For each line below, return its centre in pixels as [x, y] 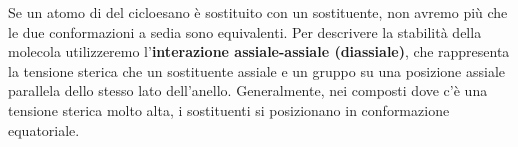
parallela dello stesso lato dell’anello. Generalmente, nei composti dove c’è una [248, 90]
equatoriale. [44, 129]
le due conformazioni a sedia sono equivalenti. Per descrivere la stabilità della [245, 31]
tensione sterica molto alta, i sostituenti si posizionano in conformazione [229, 109]
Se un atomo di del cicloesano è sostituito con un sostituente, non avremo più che [258, 12]
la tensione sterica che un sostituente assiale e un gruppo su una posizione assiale [257, 70]
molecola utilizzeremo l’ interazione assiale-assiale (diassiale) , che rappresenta [259, 51]
